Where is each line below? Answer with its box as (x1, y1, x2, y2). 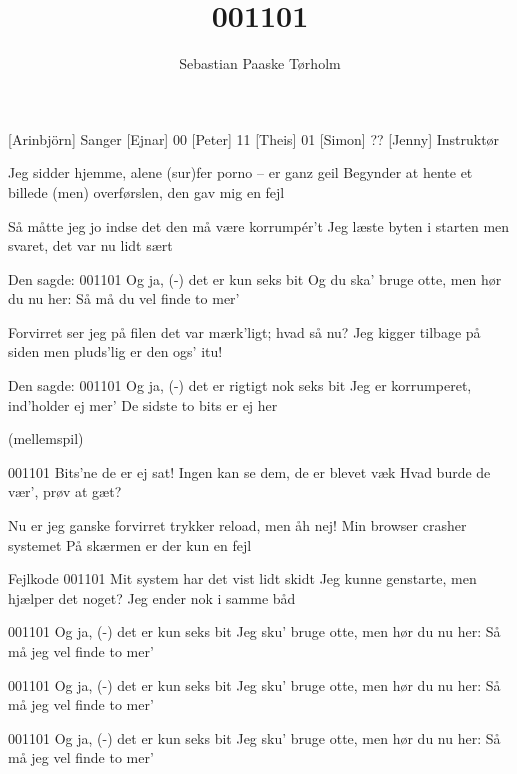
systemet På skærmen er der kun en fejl (8, 534, 252, 555)
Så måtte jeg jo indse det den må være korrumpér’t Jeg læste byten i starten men (8, 215, 510, 236)
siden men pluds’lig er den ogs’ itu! (8, 341, 223, 362)
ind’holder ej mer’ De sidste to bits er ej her (8, 394, 278, 415)
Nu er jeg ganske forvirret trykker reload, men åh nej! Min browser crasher (8, 515, 467, 536)
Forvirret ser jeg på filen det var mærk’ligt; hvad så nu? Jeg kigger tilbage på (8, 321, 481, 342)
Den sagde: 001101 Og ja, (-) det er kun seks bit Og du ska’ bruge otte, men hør (8, 268, 502, 289)
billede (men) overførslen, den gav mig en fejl (8, 181, 285, 202)
